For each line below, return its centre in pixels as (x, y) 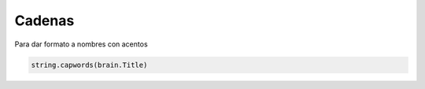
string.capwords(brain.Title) (89, 65)
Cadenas (44, 20)
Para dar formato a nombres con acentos (81, 44)
